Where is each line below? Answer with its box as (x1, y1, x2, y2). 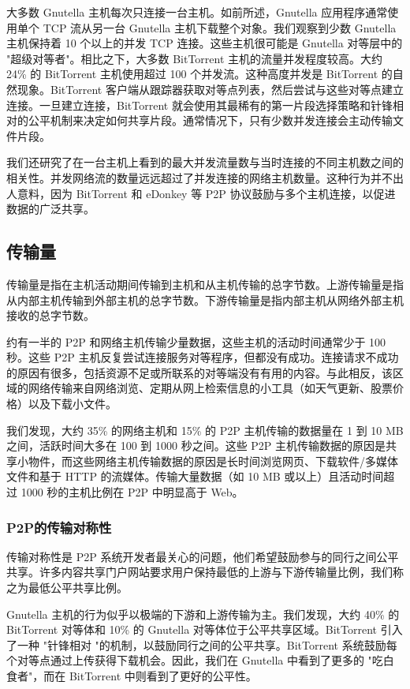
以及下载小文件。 (28, 395, 117, 412)
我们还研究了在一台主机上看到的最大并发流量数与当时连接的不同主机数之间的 (6, 154, 404, 170)
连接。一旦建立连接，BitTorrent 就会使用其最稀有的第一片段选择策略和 (6, 96, 371, 113)
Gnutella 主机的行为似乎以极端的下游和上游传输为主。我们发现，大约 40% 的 (6, 605, 400, 622)
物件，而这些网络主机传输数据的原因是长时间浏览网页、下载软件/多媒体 (28, 452, 398, 469)
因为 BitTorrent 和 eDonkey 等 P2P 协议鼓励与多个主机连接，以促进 (50, 185, 396, 201)
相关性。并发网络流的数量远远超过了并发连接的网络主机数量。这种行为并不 (6, 169, 393, 185)
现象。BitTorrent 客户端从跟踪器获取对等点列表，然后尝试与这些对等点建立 (17, 81, 404, 97)
